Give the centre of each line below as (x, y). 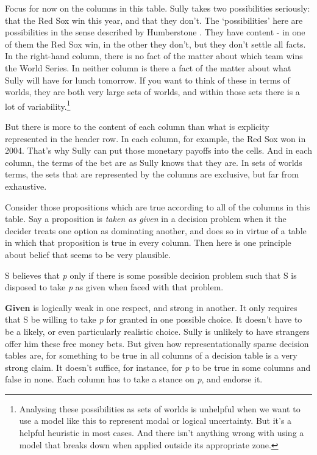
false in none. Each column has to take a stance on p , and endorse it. (134, 379)
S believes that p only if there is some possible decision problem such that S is (151, 275)
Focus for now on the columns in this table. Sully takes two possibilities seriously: (158, 8)
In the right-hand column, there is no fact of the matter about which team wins (154, 56)
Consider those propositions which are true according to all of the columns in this (158, 206)
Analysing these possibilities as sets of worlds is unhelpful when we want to (160, 408)
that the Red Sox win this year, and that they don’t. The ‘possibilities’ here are (154, 20)
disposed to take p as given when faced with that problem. (114, 287)
